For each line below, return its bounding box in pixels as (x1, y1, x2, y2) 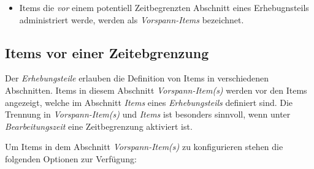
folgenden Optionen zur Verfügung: (5, 152, 137, 165)
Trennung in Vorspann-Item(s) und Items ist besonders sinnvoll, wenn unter (5, 108, 291, 121)
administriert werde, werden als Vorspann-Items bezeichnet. (19, 13, 244, 26)
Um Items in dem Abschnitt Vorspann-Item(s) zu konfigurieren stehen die (5, 140, 283, 153)
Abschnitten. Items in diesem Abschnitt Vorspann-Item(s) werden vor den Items (5, 83, 307, 96)
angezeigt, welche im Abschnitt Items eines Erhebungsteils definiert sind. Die (5, 96, 293, 108)
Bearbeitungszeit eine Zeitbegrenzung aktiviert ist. (5, 119, 193, 132)
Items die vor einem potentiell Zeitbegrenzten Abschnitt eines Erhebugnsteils (19, 1, 309, 13)
